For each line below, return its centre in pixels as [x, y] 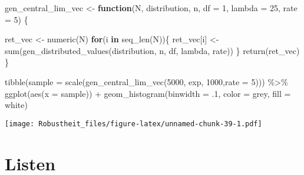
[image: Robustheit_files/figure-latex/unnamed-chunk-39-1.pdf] [133, 124]
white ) [16, 105]
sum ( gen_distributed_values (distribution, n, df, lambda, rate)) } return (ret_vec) [152, 50]
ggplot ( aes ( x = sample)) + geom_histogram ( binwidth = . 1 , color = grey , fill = [148, 93]
